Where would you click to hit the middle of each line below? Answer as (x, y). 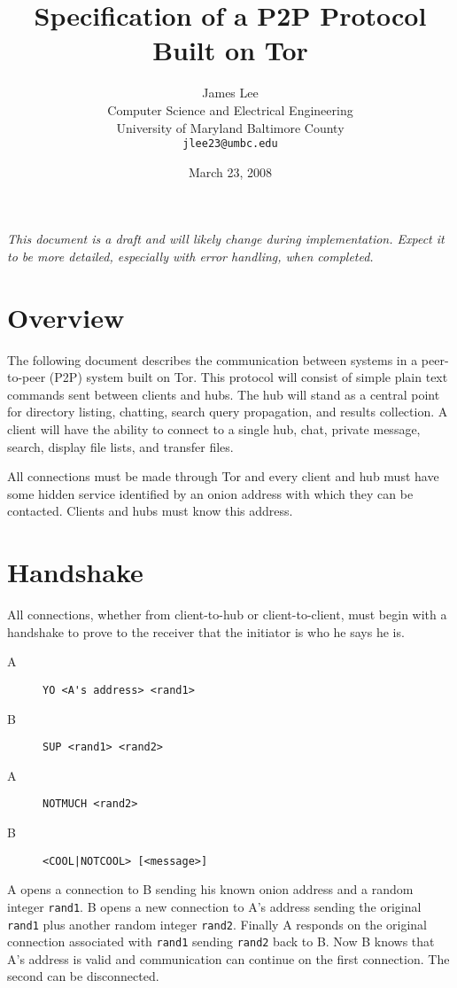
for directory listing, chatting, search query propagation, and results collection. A (228, 412)
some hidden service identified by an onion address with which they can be (210, 493)
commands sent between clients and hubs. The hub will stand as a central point (224, 394)
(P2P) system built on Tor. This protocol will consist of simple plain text (248, 377)
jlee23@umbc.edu (230, 144)
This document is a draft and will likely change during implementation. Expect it (226, 239)
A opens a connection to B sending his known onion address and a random (210, 889)
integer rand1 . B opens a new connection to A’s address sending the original (214, 906)
